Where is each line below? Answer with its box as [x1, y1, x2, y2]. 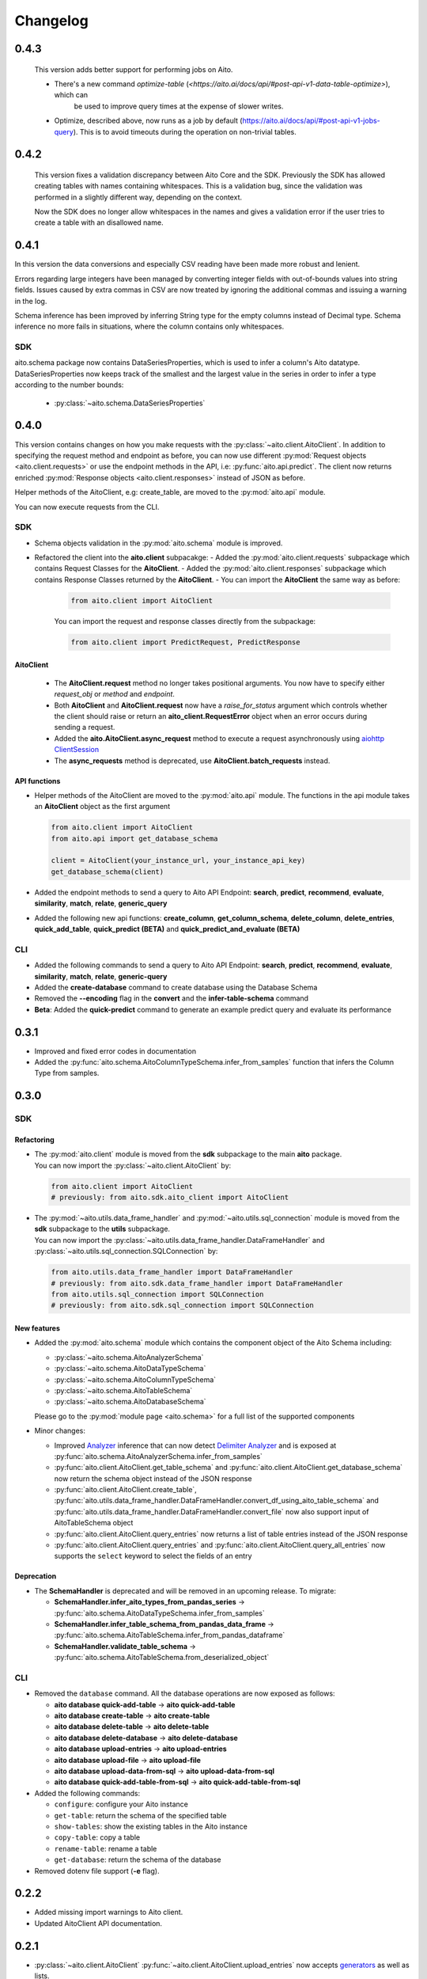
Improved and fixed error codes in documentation [34, 1046, 197, 1056]
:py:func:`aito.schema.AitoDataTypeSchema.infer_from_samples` [54, 1608, 265, 1618]
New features [14, 1324, 61, 1333]
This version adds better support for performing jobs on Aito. [34, 64, 233, 74]
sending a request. [54, 723, 115, 732]
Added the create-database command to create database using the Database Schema [34, 982, 318, 992]
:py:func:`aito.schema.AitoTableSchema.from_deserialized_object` [54, 1653, 270, 1662]
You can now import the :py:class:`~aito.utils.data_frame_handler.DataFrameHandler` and [34, 1235, 325, 1244]
